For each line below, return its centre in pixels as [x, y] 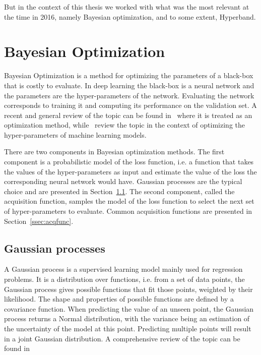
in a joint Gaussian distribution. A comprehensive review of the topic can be [122, 338]
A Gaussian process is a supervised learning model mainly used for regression [123, 269]
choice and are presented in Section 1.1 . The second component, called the [119, 191]
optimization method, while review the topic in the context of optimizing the [124, 125]
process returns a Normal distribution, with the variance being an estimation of [127, 318]
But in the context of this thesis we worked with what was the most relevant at [127, 7]
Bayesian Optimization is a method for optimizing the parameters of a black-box [129, 75]
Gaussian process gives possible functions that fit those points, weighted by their [128, 289]
